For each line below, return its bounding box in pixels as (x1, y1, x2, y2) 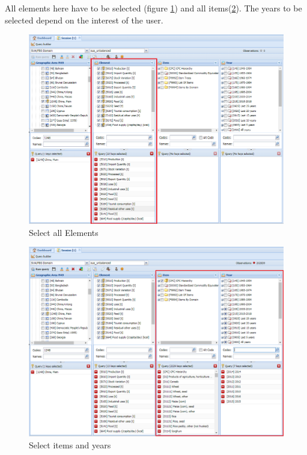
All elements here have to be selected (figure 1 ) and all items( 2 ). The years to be (5, 2, 302, 14)
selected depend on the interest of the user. (5, 13, 163, 26)
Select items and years (29, 438, 111, 451)
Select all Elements (29, 226, 99, 238)
